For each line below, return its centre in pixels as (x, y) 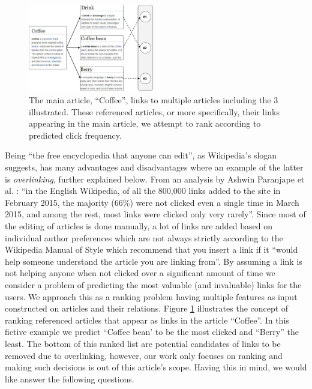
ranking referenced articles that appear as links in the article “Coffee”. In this (147, 320)
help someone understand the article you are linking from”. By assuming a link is (154, 261)
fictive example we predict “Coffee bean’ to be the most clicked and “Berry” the (152, 332)
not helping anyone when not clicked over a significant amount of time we (140, 273)
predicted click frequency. (75, 135)
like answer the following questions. (70, 378)
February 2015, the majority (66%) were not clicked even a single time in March (152, 202)
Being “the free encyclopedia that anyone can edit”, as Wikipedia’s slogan (141, 155)
